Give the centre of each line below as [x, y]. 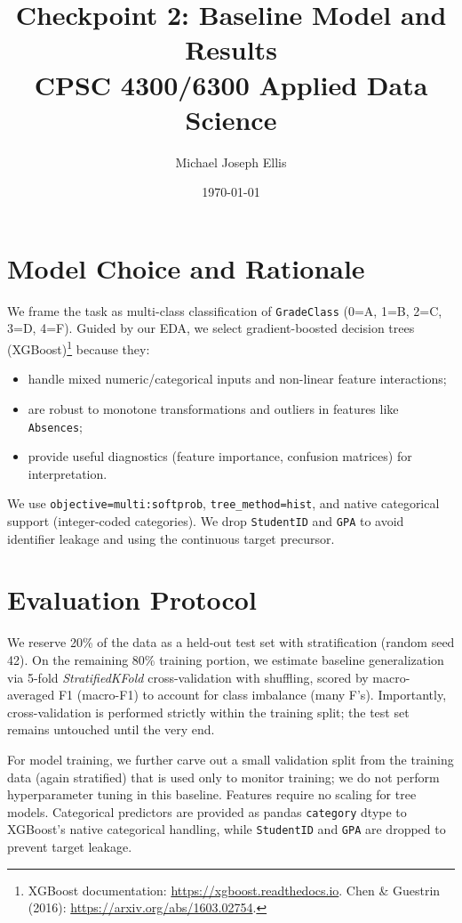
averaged [31, 695]
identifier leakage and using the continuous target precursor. [171, 538]
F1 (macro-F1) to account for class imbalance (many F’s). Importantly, [252, 695]
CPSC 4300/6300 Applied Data [231, 84]
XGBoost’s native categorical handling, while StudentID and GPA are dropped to [227, 829]
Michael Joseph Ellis [231, 162]
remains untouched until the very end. [111, 729]
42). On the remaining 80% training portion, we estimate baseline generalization [226, 659]
